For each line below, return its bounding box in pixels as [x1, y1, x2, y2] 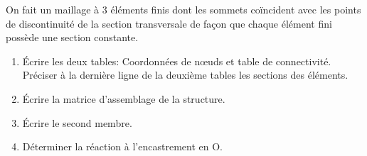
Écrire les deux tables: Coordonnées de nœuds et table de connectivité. [22, 53, 331, 68]
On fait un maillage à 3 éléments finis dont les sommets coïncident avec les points [6, 2, 361, 16]
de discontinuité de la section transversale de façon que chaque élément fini [6, 16, 332, 30]
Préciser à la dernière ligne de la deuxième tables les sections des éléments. [22, 67, 349, 82]
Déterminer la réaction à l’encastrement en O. [22, 139, 223, 154]
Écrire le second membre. [22, 115, 132, 130]
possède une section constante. [6, 30, 139, 45]
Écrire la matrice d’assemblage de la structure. [22, 91, 225, 106]
